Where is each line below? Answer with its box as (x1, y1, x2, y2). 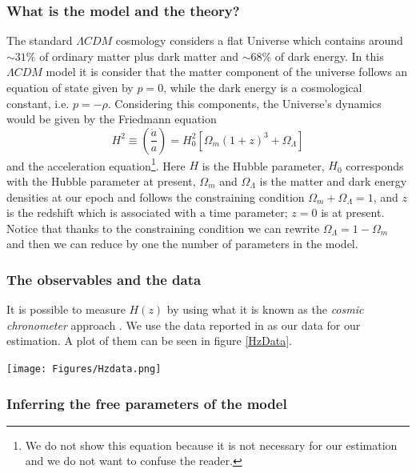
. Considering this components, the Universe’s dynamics (107, 94, 382, 111)
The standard (6, 32, 73, 49)
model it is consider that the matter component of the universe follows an (46, 63, 408, 80)
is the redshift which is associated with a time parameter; (6, 204, 288, 221)
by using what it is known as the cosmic (166, 301, 364, 318)
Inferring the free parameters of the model (6, 393, 287, 413)
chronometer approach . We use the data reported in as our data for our (6, 316, 361, 333)
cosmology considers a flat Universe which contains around (115, 32, 403, 49)
